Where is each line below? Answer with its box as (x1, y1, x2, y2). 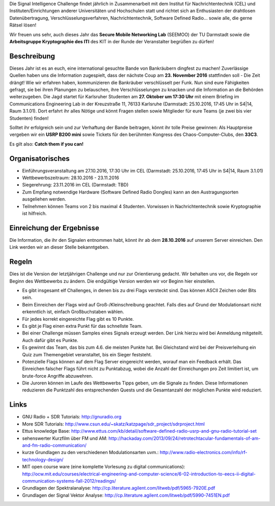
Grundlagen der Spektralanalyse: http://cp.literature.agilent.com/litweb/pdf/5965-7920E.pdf (22, 485, 215, 491)
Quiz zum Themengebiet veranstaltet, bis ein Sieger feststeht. (22, 351, 152, 357)
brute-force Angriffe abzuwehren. (22, 373, 93, 379)
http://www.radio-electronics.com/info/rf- (159, 449, 248, 456)
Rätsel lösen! (9, 22, 37, 28)
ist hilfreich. (22, 210, 47, 216)
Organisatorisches (9, 154, 70, 163)
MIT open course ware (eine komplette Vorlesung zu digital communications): (22, 464, 185, 470)
